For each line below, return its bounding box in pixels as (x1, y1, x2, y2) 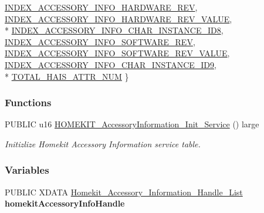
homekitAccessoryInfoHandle (5, 197, 125, 209)
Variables (5, 163, 49, 177)
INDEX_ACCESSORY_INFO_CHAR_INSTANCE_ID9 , (5, 58, 216, 70)
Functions (5, 95, 52, 110)
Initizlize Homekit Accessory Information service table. (5, 137, 201, 150)
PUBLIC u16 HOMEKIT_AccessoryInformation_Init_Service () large (5, 118, 259, 130)
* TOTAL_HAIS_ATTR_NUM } (5, 70, 129, 82)
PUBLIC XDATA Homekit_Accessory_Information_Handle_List (5, 185, 243, 198)
